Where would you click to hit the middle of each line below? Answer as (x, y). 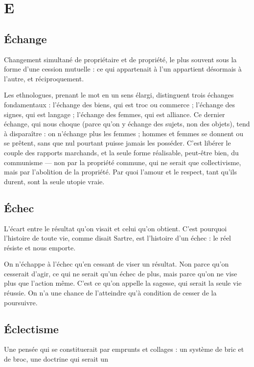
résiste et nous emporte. (40, 247)
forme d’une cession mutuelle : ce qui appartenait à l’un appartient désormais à (123, 69)
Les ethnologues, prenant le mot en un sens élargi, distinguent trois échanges (119, 95)
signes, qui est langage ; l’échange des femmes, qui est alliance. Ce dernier (115, 114)
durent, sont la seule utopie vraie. (54, 181)
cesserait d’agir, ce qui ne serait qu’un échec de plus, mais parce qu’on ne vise (121, 273)
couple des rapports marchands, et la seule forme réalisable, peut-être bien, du (121, 152)
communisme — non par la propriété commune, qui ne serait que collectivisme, (123, 162)
